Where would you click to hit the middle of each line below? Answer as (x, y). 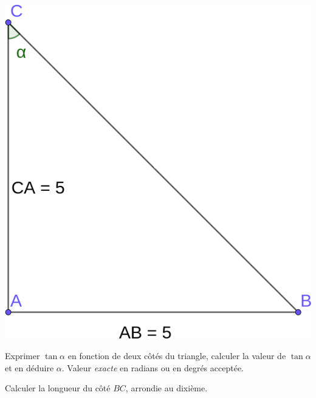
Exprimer (22, 355)
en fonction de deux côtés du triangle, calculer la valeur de (177, 355)
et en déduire (29, 367)
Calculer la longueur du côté (58, 388)
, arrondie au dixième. (167, 388)
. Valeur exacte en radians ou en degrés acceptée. (153, 367)
